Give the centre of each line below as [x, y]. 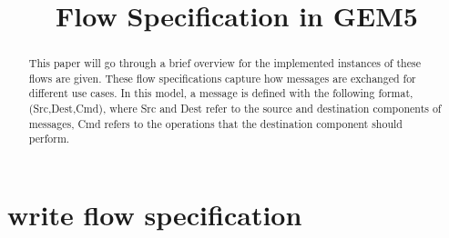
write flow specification [155, 215]
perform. [49, 139]
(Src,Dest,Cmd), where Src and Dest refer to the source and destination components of [235, 109]
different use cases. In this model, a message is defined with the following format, [221, 93]
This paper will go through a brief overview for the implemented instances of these [224, 63]
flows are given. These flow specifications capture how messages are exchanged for [222, 78]
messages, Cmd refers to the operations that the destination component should [215, 123]
